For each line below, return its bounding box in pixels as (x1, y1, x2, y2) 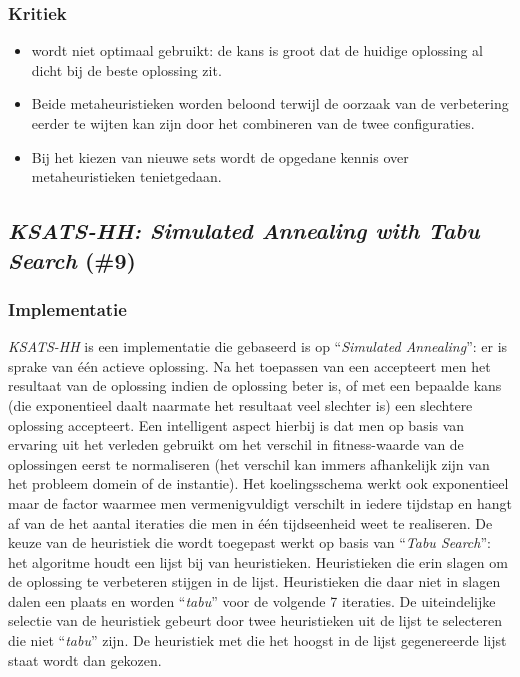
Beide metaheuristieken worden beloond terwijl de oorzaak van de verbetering (31, 93, 509, 114)
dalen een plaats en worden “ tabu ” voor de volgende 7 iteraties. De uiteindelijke (8, 590, 496, 611)
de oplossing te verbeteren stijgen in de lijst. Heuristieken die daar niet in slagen (8, 571, 501, 592)
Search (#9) (8, 244, 136, 275)
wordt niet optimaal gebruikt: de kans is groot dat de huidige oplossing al (31, 40, 483, 61)
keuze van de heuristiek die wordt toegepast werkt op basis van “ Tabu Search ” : (8, 532, 491, 553)
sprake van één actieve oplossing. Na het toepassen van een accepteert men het (8, 355, 491, 376)
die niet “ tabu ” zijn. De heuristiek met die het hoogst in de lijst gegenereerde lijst (8, 630, 507, 651)
